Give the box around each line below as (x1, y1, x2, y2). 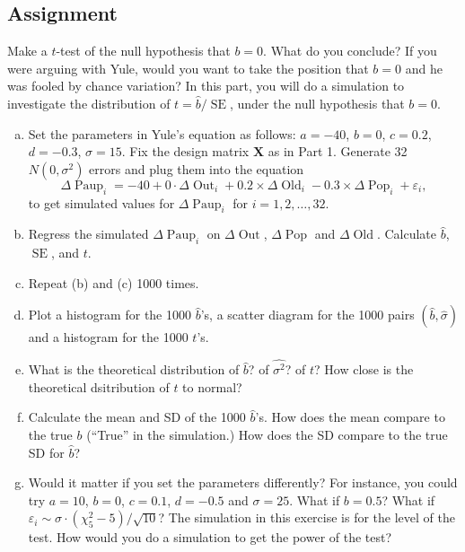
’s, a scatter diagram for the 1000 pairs (200, 305, 415, 324)
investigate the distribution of (7, 93, 171, 112)
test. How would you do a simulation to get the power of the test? (28, 528, 392, 547)
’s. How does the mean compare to (255, 407, 445, 426)
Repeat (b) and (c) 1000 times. (28, 273, 199, 292)
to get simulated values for (28, 193, 175, 212)
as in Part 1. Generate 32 (268, 142, 408, 161)
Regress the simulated (28, 224, 149, 243)
